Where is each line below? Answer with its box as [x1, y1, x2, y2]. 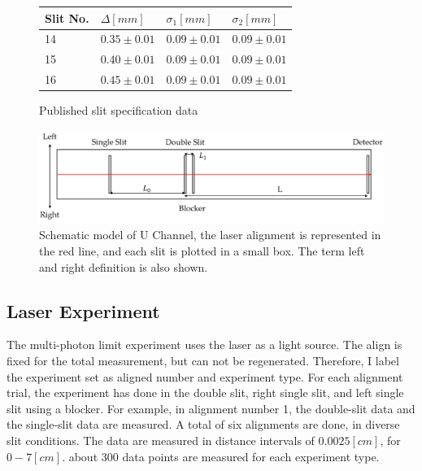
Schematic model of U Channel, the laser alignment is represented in [39, 226, 381, 243]
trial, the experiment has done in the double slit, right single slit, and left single [7, 384, 404, 401]
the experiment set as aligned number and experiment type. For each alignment [7, 368, 403, 385]
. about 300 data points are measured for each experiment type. [62, 447, 380, 464]
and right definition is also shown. [39, 258, 208, 275]
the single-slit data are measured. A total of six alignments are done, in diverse [7, 416, 400, 433]
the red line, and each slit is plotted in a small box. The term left [39, 242, 365, 259]
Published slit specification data [39, 102, 198, 119]
